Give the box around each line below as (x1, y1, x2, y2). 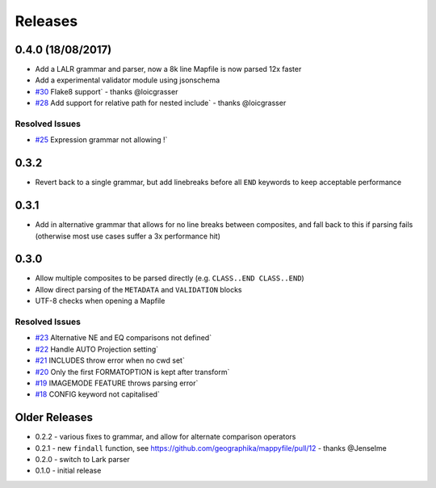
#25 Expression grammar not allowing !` (35, 135, 168, 145)
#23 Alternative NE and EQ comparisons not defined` (35, 333, 212, 343)
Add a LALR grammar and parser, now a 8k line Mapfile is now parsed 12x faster (35, 65, 302, 74)
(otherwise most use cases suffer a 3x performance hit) (35, 231, 221, 241)
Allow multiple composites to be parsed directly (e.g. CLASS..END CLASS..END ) (35, 273, 304, 283)
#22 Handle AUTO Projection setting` (35, 344, 159, 354)
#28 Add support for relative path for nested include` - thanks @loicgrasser (35, 98, 287, 108)
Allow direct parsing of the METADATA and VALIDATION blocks (35, 284, 242, 294)
